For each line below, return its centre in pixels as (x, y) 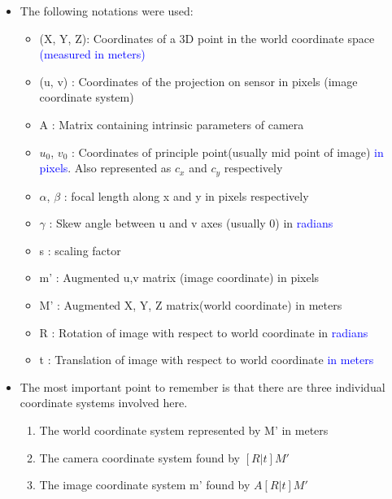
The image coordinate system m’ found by (145, 485)
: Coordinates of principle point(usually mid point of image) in (228, 152)
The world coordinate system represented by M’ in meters (184, 430)
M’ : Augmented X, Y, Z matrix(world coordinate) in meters (191, 304)
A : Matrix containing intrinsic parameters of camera (172, 124)
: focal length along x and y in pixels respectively (186, 195)
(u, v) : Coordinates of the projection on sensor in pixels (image (198, 81)
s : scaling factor (80, 250)
